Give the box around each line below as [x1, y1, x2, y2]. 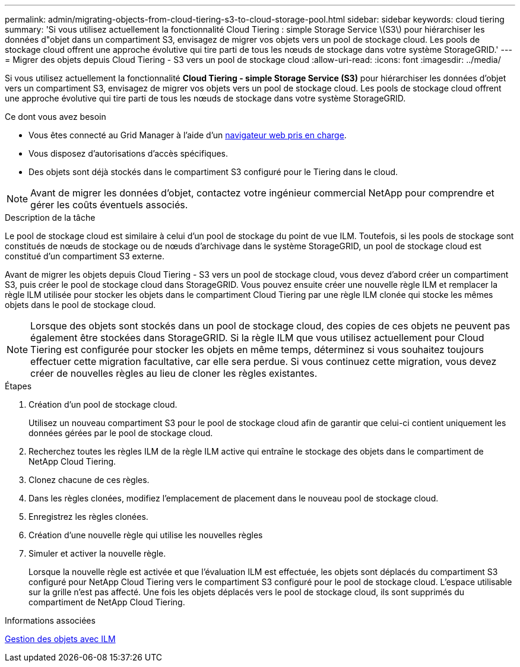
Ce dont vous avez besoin [5, 112, 106, 122]
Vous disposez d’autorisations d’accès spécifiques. [28, 148, 228, 158]
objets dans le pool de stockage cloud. [5, 300, 156, 310]
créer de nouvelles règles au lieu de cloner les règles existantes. [30, 367, 318, 379]
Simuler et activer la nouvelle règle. [28, 548, 166, 558]
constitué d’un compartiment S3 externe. [5, 251, 164, 261]
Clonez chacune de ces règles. [28, 475, 150, 485]
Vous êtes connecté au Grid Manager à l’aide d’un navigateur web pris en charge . [28, 130, 347, 140]
